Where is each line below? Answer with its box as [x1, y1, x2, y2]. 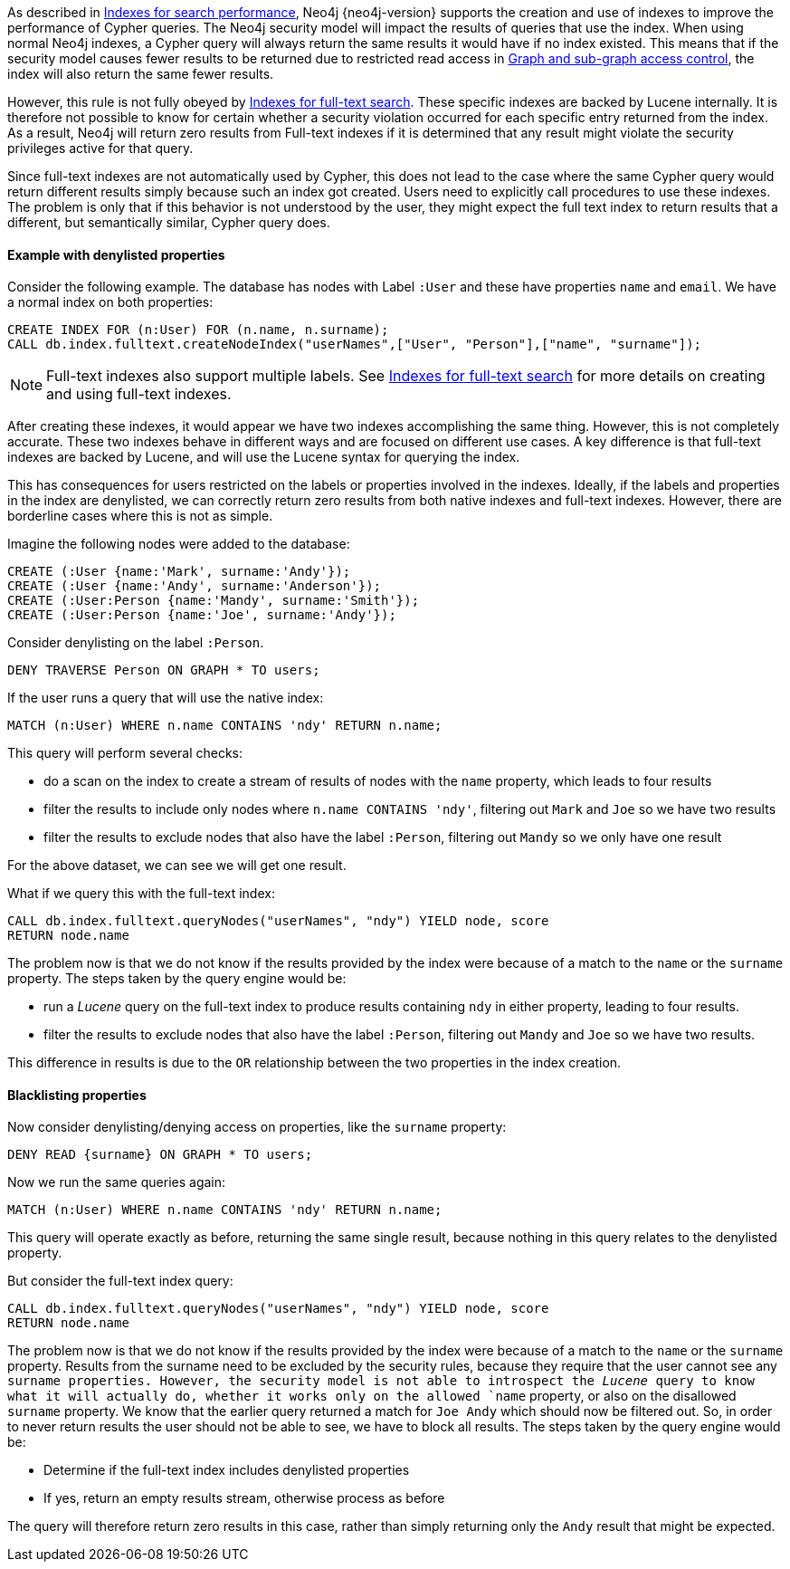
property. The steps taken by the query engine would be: [7, 971, 347, 987]
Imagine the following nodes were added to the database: [7, 536, 350, 552]
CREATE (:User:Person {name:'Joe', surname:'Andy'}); [7, 608, 396, 623]
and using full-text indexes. [46, 385, 232, 404]
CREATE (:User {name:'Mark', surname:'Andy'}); [7, 564, 351, 579]
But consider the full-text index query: [7, 1273, 233, 1289]
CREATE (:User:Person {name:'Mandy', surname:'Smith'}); [7, 593, 420, 608]
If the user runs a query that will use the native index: [7, 690, 324, 706]
